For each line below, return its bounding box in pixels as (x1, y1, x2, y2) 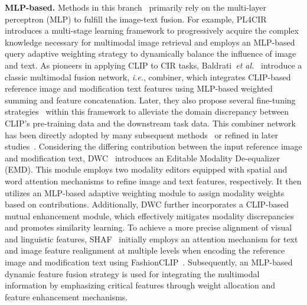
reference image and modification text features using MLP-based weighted (5, 82, 273, 95)
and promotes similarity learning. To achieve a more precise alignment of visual (5, 221, 292, 233)
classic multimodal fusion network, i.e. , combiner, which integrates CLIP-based (5, 70, 291, 83)
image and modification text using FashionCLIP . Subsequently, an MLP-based (5, 256, 293, 268)
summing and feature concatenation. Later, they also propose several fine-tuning (5, 93, 296, 106)
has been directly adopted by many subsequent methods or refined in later (5, 128, 278, 141)
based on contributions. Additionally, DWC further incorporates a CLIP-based (5, 198, 289, 210)
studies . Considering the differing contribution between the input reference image (5, 140, 302, 152)
